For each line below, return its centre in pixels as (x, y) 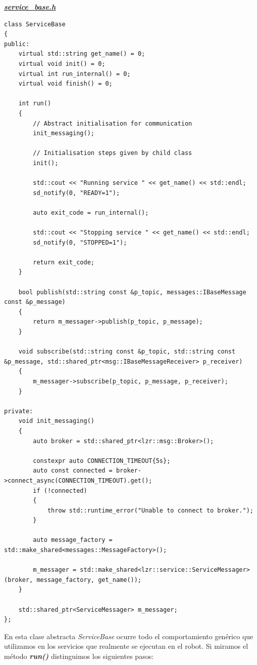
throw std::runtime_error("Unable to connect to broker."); (150, 510)
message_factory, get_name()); (89, 580)
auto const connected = (73, 471)
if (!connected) (60, 491)
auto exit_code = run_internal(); (91, 212)
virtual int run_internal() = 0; (74, 74)
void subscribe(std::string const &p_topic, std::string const (127, 352)
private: (19, 411)
